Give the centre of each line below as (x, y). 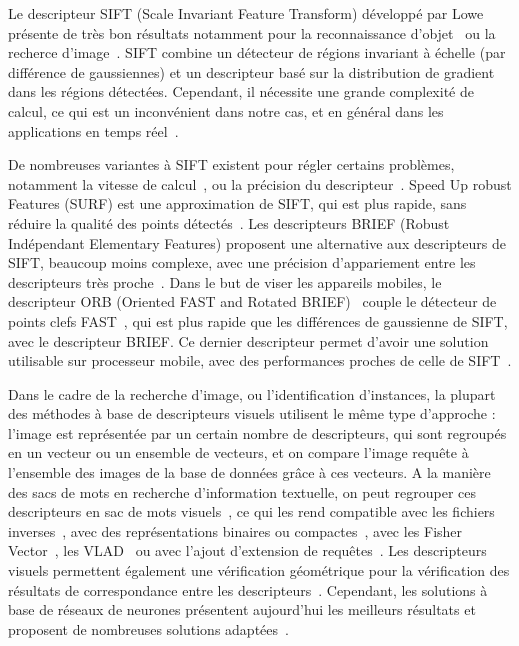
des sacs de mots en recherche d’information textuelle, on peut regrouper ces (242, 491)
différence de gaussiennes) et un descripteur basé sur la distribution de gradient (251, 71)
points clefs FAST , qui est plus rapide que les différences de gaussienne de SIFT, (258, 320)
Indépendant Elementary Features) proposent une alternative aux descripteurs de (257, 242)
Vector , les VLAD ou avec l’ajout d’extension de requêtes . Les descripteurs (247, 550)
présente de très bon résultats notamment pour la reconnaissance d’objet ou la (252, 32)
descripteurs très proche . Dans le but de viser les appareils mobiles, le (225, 281)
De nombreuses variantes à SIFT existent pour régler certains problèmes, (231, 164)
